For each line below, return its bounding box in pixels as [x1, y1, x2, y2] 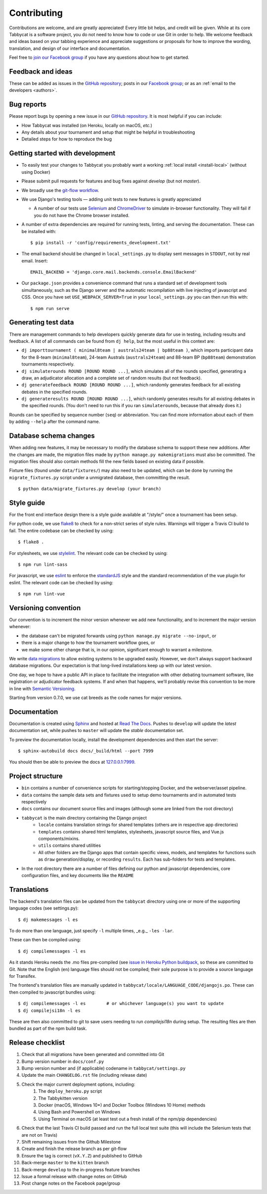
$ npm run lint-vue [18, 591, 65, 597]
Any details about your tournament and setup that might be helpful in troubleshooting [21, 129, 195, 136]
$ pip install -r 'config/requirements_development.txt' [30, 240, 172, 245]
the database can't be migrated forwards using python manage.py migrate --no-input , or [21, 633, 217, 639]
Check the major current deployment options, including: [21, 1081, 135, 1087]
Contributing [9, 7, 63, 18]
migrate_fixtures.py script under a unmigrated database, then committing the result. [9, 474, 190, 480]
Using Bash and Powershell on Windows [38, 1109, 121, 1115]
